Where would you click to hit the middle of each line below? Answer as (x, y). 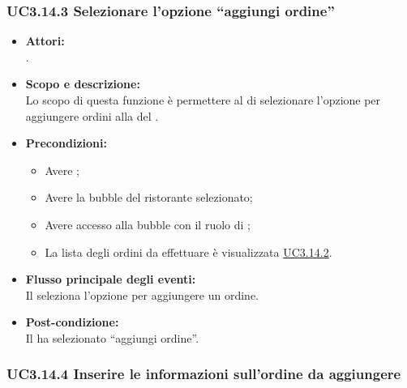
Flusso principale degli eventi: (111, 279)
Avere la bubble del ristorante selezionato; (149, 197)
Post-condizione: (72, 322)
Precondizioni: (66, 143)
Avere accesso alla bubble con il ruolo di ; (148, 224)
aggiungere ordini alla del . (92, 115)
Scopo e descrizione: (83, 84)
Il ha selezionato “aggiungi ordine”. (112, 337)
